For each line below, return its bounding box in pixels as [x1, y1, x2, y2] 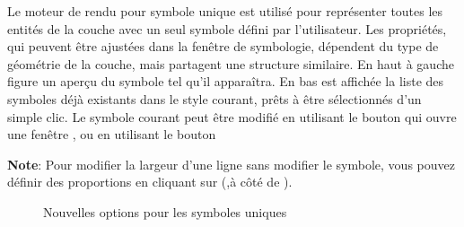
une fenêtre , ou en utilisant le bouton [7, 125, 216, 144]
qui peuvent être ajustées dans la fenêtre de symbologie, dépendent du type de [7, 37, 439, 56]
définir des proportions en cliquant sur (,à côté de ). [7, 172, 293, 191]
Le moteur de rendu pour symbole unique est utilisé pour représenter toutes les [7, 2, 443, 20]
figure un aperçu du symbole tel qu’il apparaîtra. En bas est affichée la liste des [7, 72, 444, 91]
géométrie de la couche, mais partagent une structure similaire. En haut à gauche [7, 54, 454, 73]
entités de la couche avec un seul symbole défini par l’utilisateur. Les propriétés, [7, 19, 447, 38]
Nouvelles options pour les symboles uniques [43, 202, 287, 221]
